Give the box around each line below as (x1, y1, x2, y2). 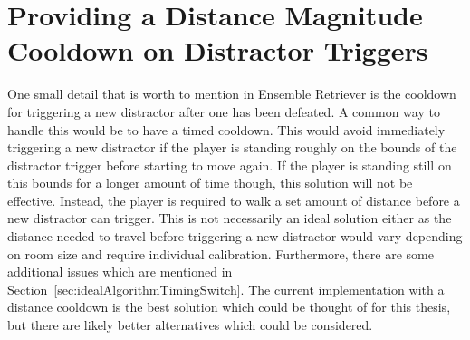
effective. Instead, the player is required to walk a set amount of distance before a (7, 190, 460, 209)
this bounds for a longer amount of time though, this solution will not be (7, 173, 413, 192)
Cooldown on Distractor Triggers (7, 32, 428, 69)
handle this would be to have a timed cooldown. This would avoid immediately (7, 120, 446, 139)
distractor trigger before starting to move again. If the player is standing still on (7, 155, 452, 174)
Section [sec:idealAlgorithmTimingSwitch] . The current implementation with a (7, 279, 445, 298)
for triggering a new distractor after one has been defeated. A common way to (7, 102, 440, 121)
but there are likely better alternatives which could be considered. (7, 316, 373, 335)
